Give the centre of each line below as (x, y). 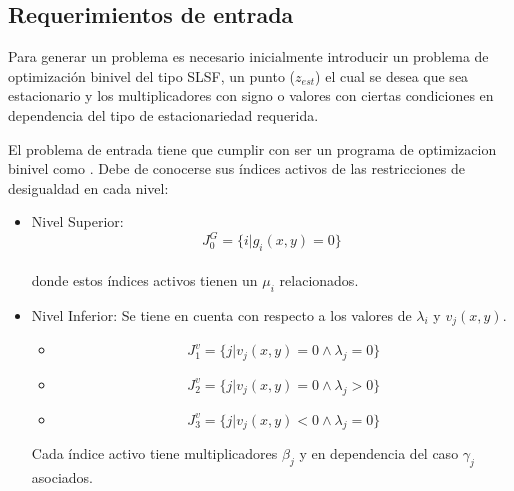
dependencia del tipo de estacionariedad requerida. (163, 114)
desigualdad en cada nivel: (88, 187)
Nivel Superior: (77, 221)
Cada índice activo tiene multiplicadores (154, 453)
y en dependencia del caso (379, 453)
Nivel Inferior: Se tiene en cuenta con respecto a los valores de (221, 314)
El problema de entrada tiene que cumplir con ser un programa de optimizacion (252, 148)
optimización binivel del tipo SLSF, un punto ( (152, 75)
